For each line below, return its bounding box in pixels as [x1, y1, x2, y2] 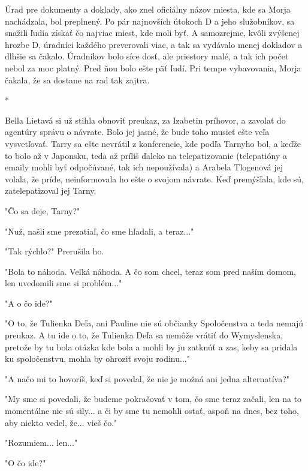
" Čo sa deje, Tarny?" [5, 204, 80, 217]
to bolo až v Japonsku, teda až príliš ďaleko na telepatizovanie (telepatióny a [5, 149, 287, 161]
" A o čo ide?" [5, 296, 53, 309]
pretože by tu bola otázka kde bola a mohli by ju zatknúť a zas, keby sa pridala [5, 340, 298, 353]
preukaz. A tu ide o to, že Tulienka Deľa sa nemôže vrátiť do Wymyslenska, [5, 329, 283, 341]
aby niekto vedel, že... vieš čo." [5, 416, 117, 428]
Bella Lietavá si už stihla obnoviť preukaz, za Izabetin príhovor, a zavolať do [5, 113, 286, 126]
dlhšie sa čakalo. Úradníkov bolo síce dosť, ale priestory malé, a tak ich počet [5, 50, 289, 62]
